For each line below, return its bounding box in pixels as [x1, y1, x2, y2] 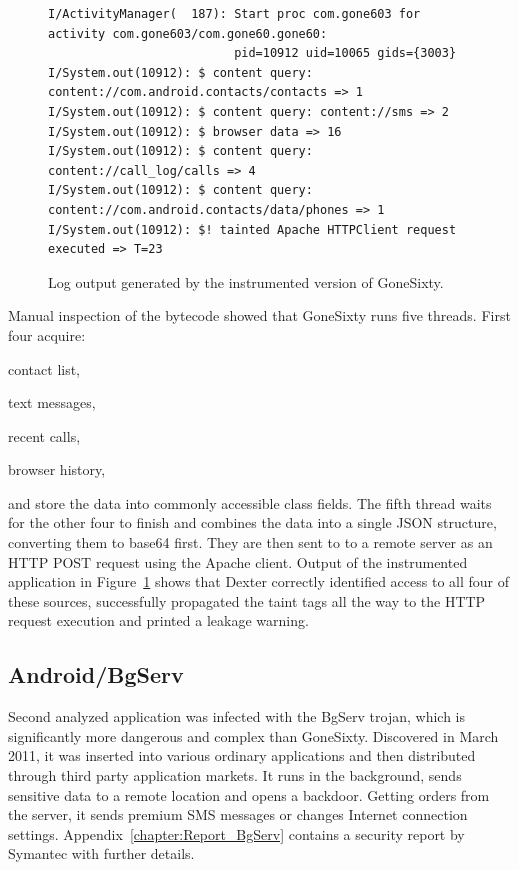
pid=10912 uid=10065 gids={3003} [234, 46, 457, 61]
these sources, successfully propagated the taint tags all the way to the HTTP [8, 590, 486, 611]
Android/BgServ [8, 659, 184, 690]
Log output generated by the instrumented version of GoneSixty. [48, 271, 444, 292]
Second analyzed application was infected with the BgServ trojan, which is [8, 706, 466, 727]
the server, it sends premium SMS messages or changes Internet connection [8, 804, 468, 825]
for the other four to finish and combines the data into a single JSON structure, [8, 512, 497, 533]
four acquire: [8, 324, 86, 345]
